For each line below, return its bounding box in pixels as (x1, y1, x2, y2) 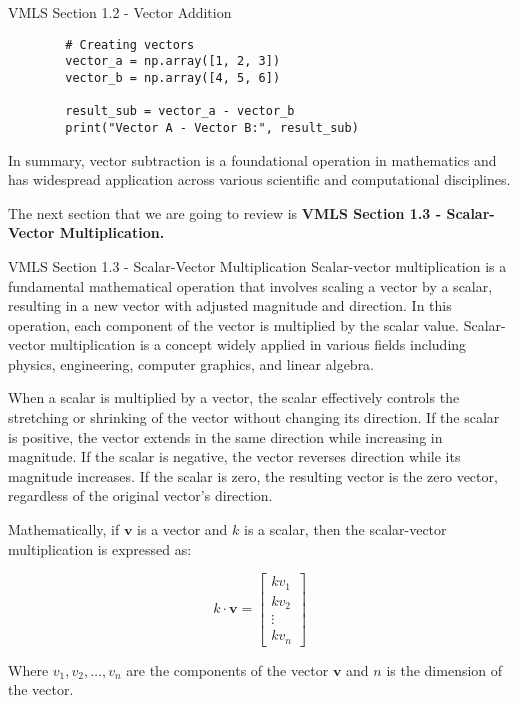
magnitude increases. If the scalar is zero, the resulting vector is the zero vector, (8, 465, 498, 486)
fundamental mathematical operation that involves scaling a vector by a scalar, (8, 275, 493, 296)
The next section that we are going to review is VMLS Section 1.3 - (8, 202, 442, 223)
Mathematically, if (8, 519, 120, 540)
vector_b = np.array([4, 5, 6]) (65, 70, 281, 85)
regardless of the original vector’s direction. (8, 485, 273, 506)
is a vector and (137, 519, 228, 540)
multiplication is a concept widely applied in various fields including (50, 334, 467, 355)
